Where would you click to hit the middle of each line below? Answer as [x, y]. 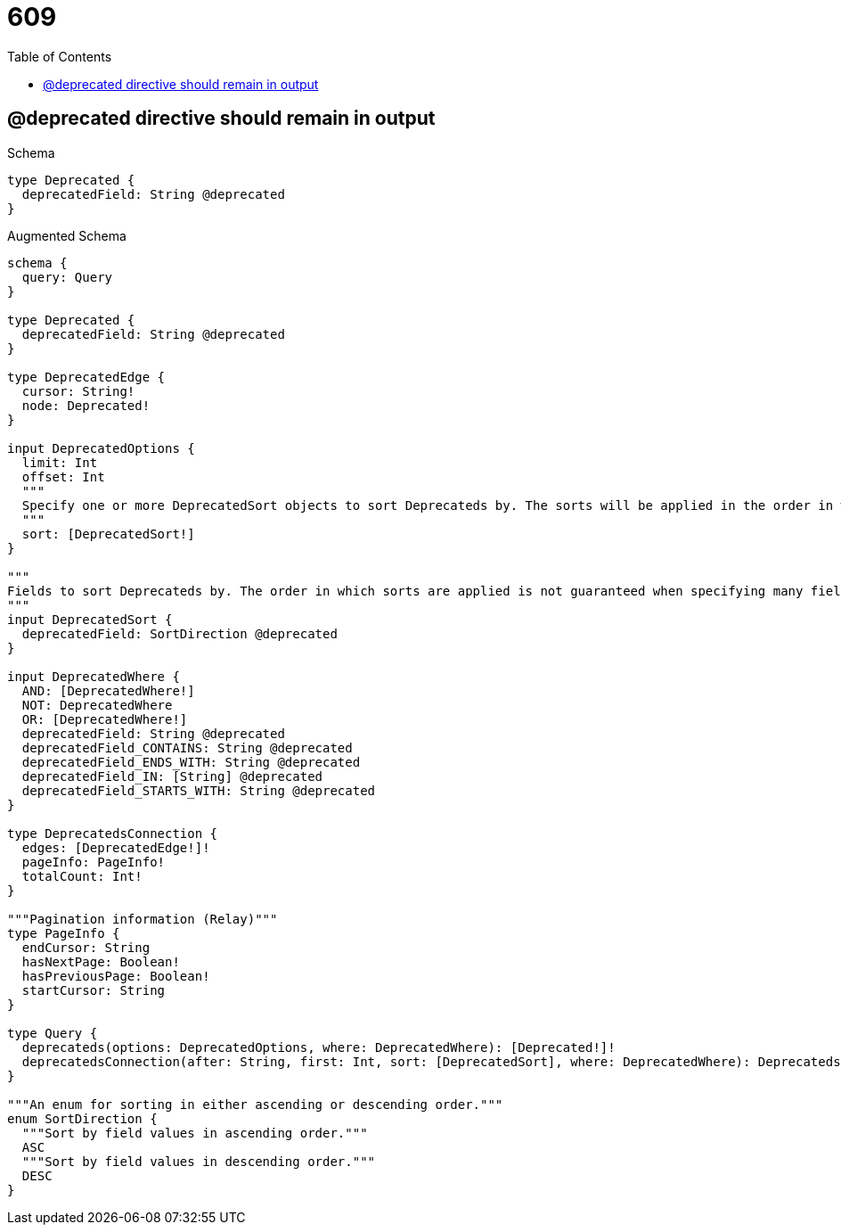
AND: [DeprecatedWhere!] [108, 690]
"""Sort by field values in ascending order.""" [195, 1133]
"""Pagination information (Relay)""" [143, 919]
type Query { [53, 1033]
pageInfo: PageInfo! [94, 862]
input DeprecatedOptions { [101, 448]
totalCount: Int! [82, 876]
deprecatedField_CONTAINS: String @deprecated [187, 747]
